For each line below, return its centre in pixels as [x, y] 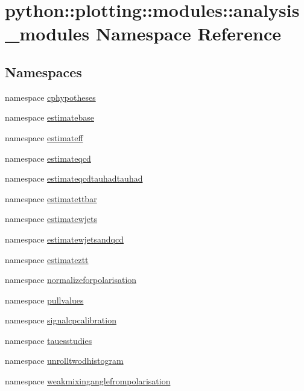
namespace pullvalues [44, 300]
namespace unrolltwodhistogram [64, 361]
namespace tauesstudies [49, 340]
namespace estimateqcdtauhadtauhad [74, 178]
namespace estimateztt [47, 259]
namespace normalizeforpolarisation [71, 280]
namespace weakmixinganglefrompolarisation [88, 381]
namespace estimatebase [49, 117]
